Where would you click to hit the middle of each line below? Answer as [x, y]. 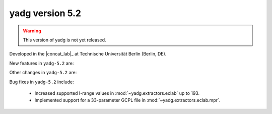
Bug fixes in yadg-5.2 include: [42, 82]
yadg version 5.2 [45, 13]
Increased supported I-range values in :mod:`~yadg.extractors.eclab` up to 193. [117, 93]
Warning [32, 31]
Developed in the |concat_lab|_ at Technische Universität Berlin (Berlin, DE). [88, 54]
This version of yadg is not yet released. [64, 40]
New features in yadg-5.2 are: [42, 63]
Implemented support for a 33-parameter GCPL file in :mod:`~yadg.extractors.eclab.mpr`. [127, 100]
